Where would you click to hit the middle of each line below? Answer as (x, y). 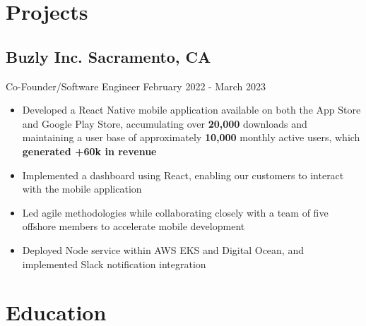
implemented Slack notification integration (114, 264)
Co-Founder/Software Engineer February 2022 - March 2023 (136, 86)
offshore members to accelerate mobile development (134, 226)
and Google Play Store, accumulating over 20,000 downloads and (165, 123)
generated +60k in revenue (89, 151)
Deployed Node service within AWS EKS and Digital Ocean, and (163, 249)
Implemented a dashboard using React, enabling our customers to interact (183, 175)
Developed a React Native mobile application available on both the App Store (191, 110)
